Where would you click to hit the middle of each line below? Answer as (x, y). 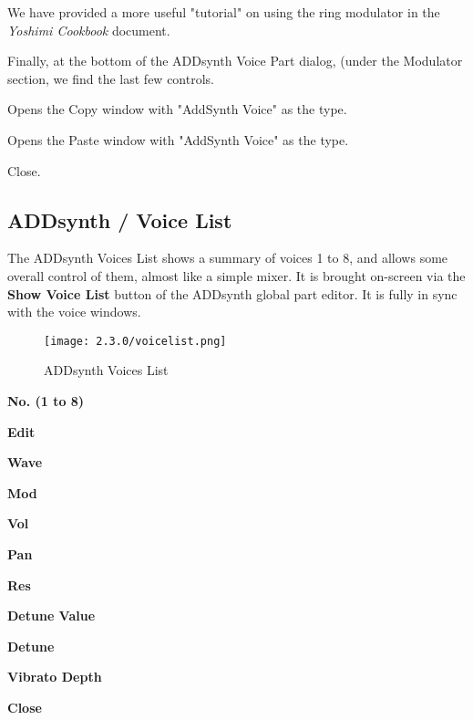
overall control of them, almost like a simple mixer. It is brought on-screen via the (236, 275)
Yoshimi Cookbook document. (89, 30)
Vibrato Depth (55, 677)
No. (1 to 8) (46, 400)
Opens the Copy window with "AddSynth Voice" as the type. (177, 109)
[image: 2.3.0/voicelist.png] (135, 341)
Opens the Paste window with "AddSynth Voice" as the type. (178, 139)
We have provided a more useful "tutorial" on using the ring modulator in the (224, 12)
